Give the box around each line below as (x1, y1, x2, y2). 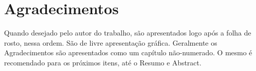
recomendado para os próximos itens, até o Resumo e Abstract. (4, 57, 202, 67)
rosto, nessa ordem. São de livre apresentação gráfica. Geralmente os (4, 37, 217, 48)
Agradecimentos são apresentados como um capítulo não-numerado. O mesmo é (4, 47, 252, 58)
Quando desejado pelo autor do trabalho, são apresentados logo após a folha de (4, 27, 251, 38)
